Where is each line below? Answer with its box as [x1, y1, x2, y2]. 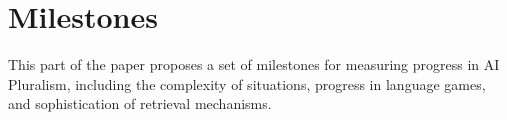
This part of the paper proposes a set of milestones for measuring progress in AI [8, 54, 500, 75]
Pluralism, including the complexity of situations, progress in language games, [8, 73, 486, 94]
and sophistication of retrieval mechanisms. [8, 93, 272, 114]
